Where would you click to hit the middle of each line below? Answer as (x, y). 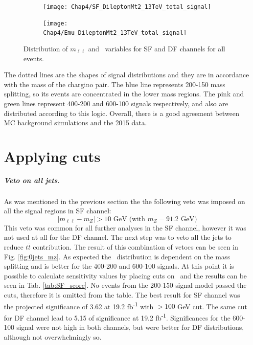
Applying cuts (52, 156)
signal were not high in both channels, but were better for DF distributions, (130, 327)
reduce (14, 247)
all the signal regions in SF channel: (57, 211)
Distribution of (46, 48)
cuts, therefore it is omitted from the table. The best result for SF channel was (122, 295)
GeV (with (129, 219)
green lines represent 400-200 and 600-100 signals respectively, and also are (116, 103)
